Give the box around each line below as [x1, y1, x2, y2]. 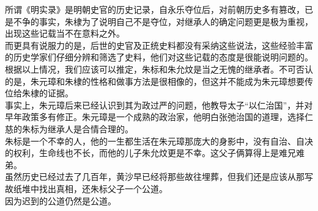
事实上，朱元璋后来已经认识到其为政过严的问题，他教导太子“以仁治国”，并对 [5, 98, 313, 111]
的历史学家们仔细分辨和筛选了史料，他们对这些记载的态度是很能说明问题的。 [5, 51, 313, 63]
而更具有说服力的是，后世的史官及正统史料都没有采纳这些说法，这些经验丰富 [5, 38, 313, 51]
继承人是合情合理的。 [47, 122, 133, 135]
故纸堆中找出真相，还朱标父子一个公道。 [5, 182, 168, 195]
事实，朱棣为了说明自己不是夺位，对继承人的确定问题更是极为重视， [39, 15, 313, 27]
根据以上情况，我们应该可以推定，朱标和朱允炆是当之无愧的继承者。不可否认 [5, 62, 313, 75]
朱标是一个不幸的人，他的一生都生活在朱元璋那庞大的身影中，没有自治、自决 [5, 134, 313, 147]
